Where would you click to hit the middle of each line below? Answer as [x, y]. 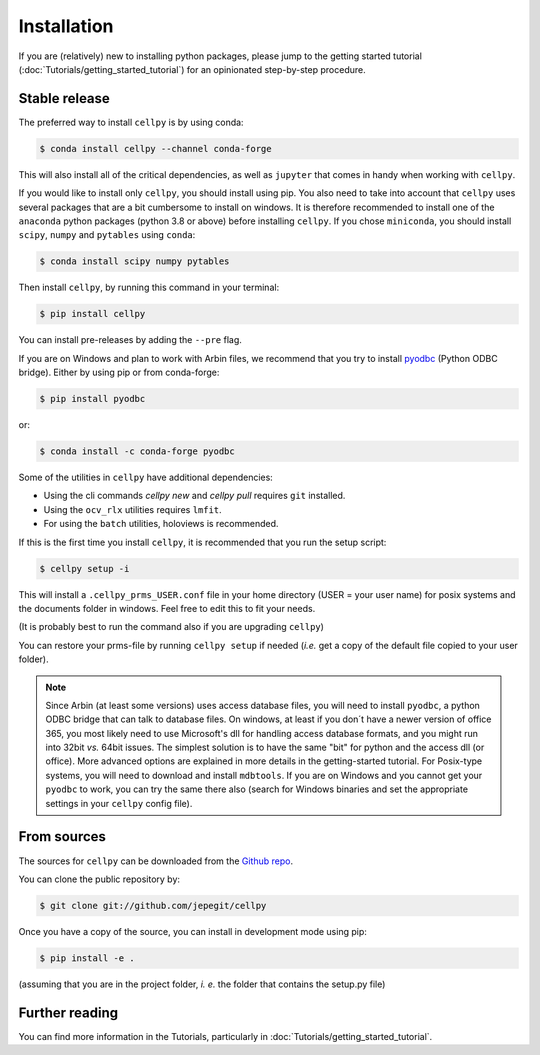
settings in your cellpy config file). [119, 803]
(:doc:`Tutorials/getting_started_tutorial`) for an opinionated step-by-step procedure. [192, 69]
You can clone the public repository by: [99, 879]
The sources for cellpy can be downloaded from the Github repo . [156, 861]
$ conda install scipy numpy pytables [134, 261]
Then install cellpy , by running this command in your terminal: [149, 287]
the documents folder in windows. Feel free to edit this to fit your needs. [167, 608]
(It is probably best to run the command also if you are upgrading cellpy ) [171, 627]
